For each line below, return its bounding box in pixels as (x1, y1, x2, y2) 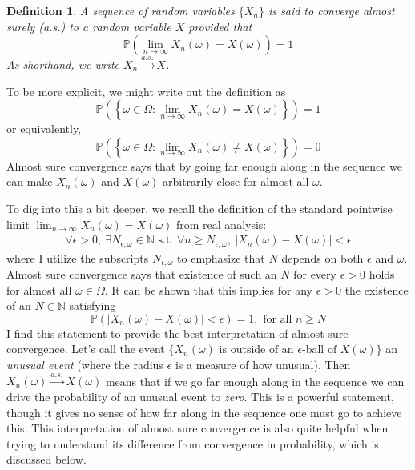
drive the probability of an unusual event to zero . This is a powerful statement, (6, 388, 394, 405)
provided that (188, 18, 252, 34)
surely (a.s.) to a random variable (6, 18, 171, 34)
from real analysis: (175, 215, 267, 232)
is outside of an (219, 344, 294, 356)
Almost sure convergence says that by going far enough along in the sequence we (6, 157, 402, 174)
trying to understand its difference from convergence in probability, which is (6, 435, 379, 452)
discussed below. (6, 451, 87, 468)
